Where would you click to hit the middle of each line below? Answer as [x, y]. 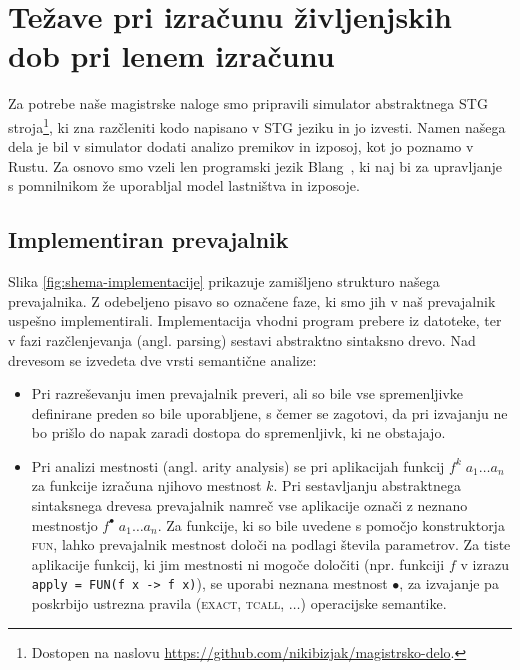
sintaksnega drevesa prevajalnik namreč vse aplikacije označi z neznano [249, 505]
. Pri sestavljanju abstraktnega [367, 485]
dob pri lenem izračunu [171, 55]
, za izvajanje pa [449, 583]
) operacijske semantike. [373, 603]
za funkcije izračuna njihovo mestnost [146, 485]
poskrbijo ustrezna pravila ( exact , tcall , [158, 603]
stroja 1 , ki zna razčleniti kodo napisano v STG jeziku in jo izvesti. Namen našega [257, 125]
